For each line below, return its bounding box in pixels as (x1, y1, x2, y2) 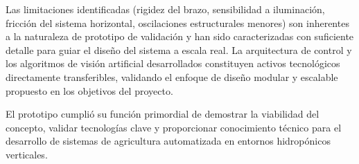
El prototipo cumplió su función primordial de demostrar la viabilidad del (6, 107, 319, 121)
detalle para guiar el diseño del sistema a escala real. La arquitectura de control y (6, 42, 352, 57)
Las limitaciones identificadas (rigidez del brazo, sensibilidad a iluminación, (6, 2, 325, 16)
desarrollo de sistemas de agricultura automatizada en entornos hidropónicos (6, 134, 331, 148)
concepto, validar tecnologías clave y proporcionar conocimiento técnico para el (6, 120, 342, 134)
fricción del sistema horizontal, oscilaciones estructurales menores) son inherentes (6, 15, 349, 30)
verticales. (6, 147, 48, 161)
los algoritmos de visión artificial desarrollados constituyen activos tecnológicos (6, 56, 340, 71)
